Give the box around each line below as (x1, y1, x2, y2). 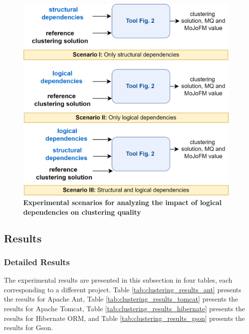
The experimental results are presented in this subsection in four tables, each (4, 275, 233, 285)
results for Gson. (4, 322, 53, 333)
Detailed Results (4, 255, 70, 268)
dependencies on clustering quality (23, 207, 141, 217)
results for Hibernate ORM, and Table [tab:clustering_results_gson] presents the (4, 313, 245, 323)
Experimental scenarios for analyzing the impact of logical (23, 197, 222, 207)
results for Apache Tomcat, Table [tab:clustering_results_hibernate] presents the (4, 303, 245, 313)
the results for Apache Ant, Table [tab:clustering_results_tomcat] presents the (4, 294, 238, 304)
